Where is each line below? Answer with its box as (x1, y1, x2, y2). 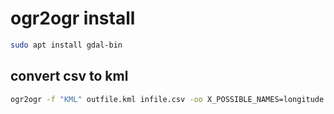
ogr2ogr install (10, 7, 136, 30)
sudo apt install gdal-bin (10, 40, 123, 50)
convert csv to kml (10, 68, 129, 85)
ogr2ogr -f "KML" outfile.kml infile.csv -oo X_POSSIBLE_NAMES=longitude (10, 94, 325, 104)
